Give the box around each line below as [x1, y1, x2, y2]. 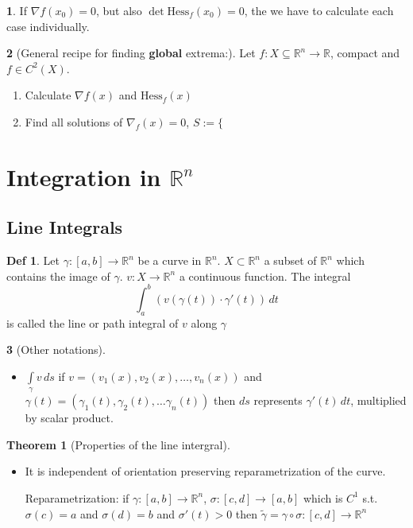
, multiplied [350, 392, 407, 409]
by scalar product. [25, 410, 114, 426]
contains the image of [6, 267, 110, 284]
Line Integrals [6, 215, 123, 239]
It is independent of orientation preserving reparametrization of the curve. [25, 463, 386, 479]
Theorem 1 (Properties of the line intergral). [6, 436, 230, 452]
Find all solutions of [25, 113, 123, 130]
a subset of [264, 252, 317, 269]
